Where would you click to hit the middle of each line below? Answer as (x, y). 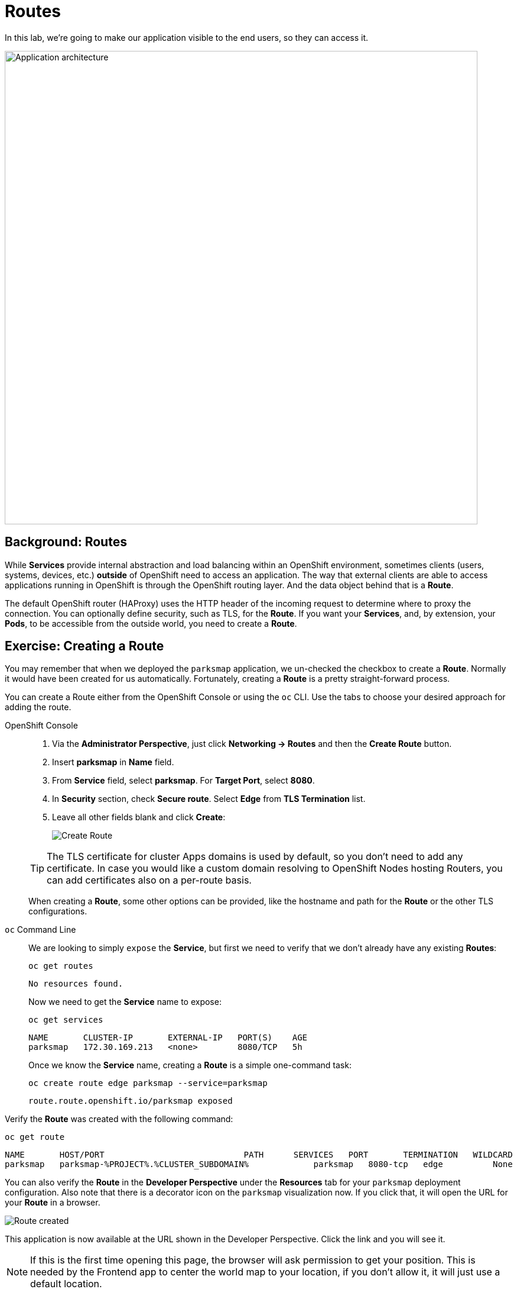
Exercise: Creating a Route (84, 646)
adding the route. (38, 707)
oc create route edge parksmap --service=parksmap (148, 1083)
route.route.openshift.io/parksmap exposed (131, 1101)
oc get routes (61, 966)
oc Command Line (40, 930)
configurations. (58, 911)
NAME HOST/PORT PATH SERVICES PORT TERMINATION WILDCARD (259, 1155)
